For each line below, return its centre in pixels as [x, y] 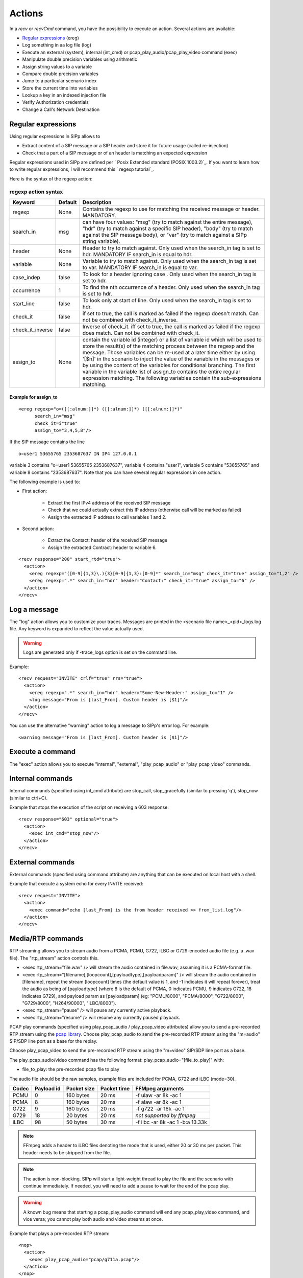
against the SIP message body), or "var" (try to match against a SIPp [165, 235]
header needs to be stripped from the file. [67, 1152]
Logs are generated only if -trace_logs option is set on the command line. [100, 652]
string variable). [101, 241]
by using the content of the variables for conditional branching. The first [169, 365]
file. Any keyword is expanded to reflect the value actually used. [77, 629]
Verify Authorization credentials [55, 102]
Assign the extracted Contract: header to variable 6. [102, 547]
